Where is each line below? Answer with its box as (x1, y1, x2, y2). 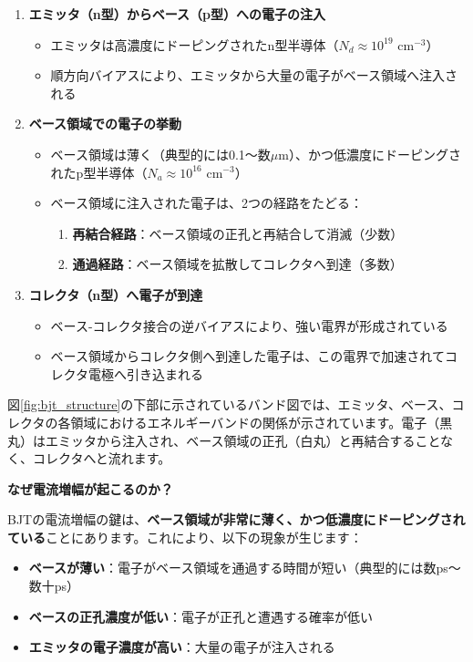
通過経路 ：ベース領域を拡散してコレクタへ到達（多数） (72, 254, 403, 274)
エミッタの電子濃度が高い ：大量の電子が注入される (28, 637, 335, 657)
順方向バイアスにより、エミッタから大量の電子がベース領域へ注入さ (50, 66, 458, 85)
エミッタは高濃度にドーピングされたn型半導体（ (50, 35, 339, 54)
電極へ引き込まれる (88, 364, 204, 383)
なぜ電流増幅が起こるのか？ (7, 479, 173, 498)
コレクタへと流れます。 (32, 449, 171, 468)
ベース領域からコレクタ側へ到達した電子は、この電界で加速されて (50, 347, 445, 366)
